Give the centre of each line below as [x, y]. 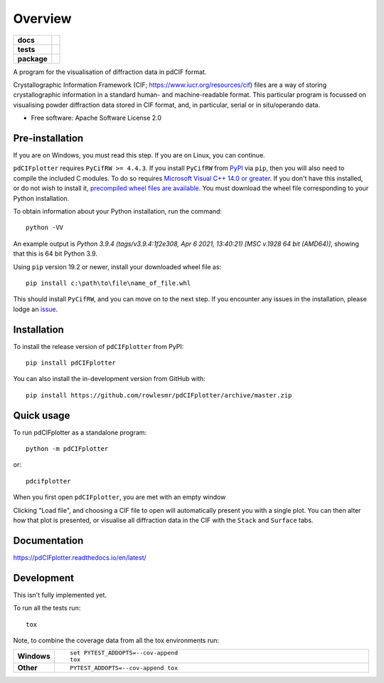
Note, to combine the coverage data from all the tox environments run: [116, 640]
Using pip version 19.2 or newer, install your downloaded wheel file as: [117, 266]
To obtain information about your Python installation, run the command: [118, 211]
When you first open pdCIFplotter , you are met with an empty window [119, 497]
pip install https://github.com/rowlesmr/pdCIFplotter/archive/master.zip [159, 395]
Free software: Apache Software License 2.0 [96, 118]
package [32, 58]
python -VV [45, 228]
